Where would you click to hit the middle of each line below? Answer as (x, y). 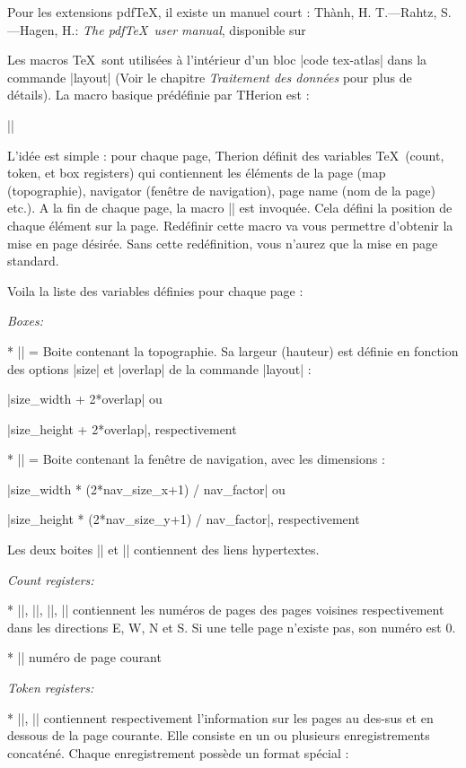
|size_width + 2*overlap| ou (85, 399)
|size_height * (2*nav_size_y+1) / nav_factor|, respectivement (184, 519)
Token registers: (51, 688)
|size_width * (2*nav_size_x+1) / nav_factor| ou (146, 489)
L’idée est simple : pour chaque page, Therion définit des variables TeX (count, (226, 155)
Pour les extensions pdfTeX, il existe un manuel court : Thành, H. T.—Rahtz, (222, 12)
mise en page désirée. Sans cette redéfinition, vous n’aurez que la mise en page (223, 243)
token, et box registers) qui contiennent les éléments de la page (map (197, 173)
